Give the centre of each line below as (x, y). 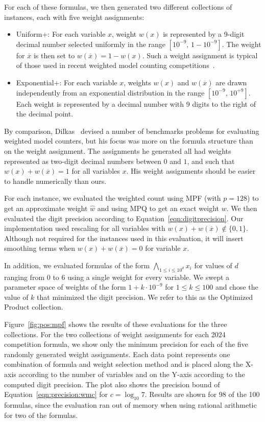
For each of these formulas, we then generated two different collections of (118, 7)
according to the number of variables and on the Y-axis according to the (132, 374)
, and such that (211, 161)
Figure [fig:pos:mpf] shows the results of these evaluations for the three (116, 324)
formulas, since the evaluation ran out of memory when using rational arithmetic (130, 405)
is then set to (54, 55)
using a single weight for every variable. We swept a (149, 277)
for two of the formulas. (41, 415)
